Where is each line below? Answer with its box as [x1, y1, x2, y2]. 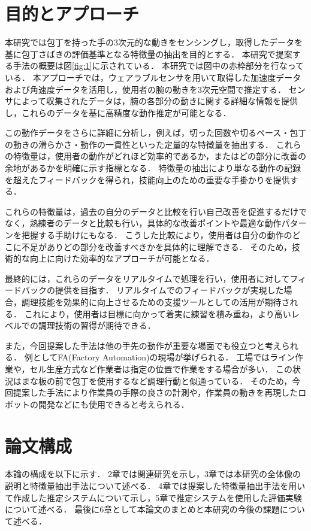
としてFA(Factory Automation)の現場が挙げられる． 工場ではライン [32, 351, 295, 363]
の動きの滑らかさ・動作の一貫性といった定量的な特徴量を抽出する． [5, 138, 273, 150]
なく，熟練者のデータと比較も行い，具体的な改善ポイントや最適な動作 [5, 217, 282, 229]
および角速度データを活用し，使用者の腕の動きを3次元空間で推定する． [5, 83, 286, 95]
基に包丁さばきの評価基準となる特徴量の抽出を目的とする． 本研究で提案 [5, 47, 292, 60]
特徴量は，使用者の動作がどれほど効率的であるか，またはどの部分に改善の [13, 150, 307, 162]
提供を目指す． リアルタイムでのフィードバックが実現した [55, 284, 284, 296]
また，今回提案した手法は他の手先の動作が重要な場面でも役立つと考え [5, 339, 282, 351]
